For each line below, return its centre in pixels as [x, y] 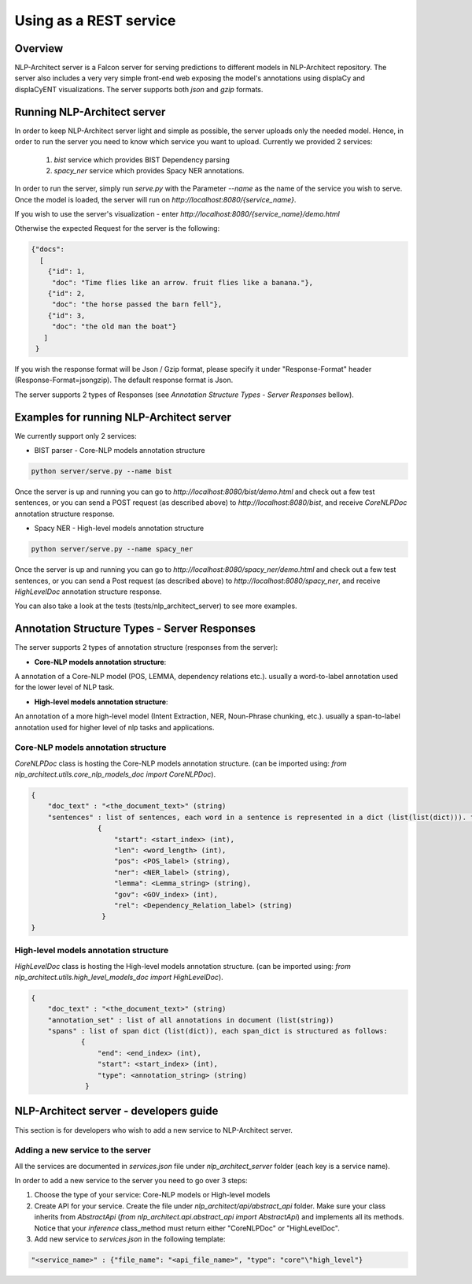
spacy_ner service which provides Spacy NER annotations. [149, 170]
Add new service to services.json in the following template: [130, 1239]
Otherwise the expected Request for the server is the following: [117, 228]
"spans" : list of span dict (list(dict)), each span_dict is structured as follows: [218, 1031]
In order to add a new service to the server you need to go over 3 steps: [131, 1181]
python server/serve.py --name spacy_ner [112, 549]
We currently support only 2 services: [76, 436]
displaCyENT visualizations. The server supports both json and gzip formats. [139, 89]
